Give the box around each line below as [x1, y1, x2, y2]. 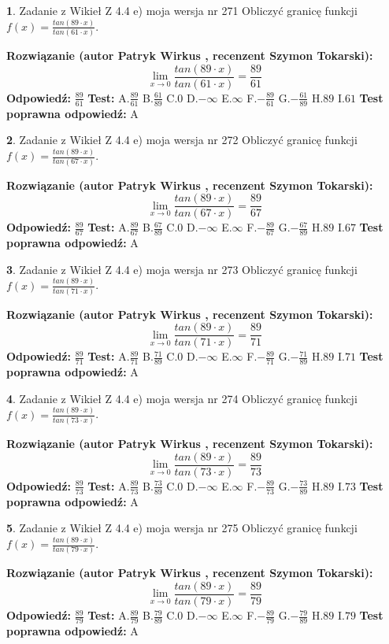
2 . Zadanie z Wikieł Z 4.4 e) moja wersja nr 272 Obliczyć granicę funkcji [6, 131, 358, 148]
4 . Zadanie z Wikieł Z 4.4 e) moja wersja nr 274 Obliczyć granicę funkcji [6, 390, 358, 406]
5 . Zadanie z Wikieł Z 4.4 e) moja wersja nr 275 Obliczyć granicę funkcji [6, 520, 358, 536]
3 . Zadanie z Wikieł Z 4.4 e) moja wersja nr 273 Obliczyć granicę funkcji [6, 261, 358, 277]
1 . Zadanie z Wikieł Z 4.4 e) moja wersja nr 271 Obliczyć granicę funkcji [6, 2, 358, 18]
